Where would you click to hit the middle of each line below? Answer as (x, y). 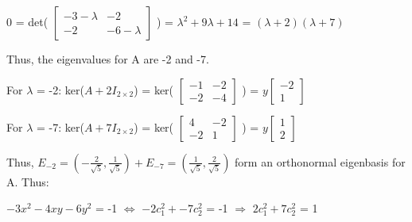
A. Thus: (28, 181)
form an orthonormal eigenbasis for (320, 161)
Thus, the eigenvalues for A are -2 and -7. (108, 59)
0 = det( (27, 21)
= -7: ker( (60, 126)
